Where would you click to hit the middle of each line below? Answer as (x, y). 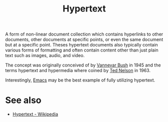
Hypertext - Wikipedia (35, 114)
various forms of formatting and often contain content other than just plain (82, 50)
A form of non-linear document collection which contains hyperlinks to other (84, 34)
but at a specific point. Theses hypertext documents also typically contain (81, 45)
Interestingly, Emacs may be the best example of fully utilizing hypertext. (80, 80)
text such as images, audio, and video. (45, 55)
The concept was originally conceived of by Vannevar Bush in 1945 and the (83, 65)
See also (23, 100)
